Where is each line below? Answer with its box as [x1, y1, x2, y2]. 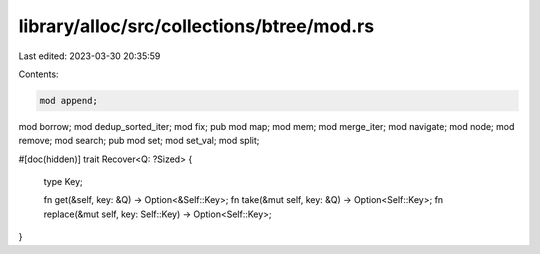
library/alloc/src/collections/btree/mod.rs [18, 15, 375, 37]
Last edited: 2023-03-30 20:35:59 [18, 50, 161, 62]
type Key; [43, 176, 84, 188]
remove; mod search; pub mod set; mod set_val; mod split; [18, 135, 260, 147]
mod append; [39, 95, 99, 106]
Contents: [18, 68, 59, 80]
